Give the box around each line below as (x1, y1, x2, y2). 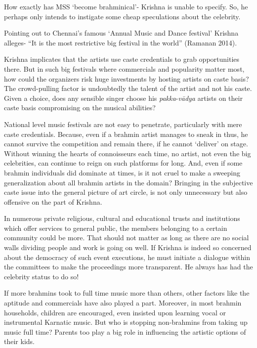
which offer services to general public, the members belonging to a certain (4, 222, 227, 233)
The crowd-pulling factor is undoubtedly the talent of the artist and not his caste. (4, 83, 252, 93)
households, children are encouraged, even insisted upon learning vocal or (4, 307, 226, 317)
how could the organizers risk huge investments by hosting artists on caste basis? (4, 73, 249, 84)
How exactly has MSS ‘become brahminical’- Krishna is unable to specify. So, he (4, 1, 248, 11)
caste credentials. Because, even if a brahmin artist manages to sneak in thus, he (4, 129, 248, 139)
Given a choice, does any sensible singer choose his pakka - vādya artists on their (4, 92, 243, 103)
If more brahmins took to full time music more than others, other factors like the (4, 288, 250, 298)
